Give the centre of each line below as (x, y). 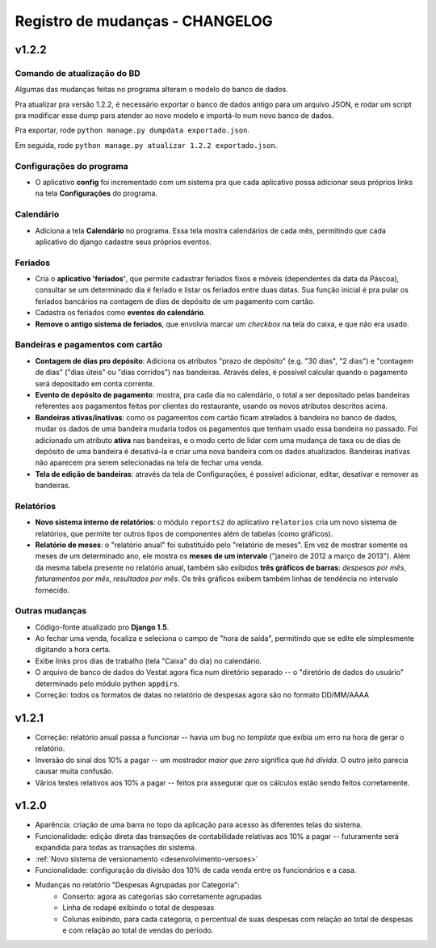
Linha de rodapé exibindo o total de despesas (138, 908)
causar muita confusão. (74, 771)
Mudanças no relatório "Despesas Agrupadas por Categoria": (137, 885)
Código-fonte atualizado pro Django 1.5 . (102, 627)
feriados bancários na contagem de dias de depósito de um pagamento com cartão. (175, 301)
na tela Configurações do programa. (96, 193)
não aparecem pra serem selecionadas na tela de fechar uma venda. (149, 463)
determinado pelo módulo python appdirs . (108, 684)
